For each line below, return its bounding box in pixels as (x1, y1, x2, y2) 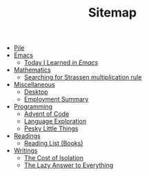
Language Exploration (23, 117, 87, 126)
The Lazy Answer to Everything (23, 161, 114, 170)
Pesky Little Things (23, 124, 79, 133)
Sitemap (88, 5, 137, 21)
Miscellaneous (13, 81, 55, 89)
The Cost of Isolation (23, 154, 84, 162)
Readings (13, 132, 41, 140)
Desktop (23, 88, 48, 96)
